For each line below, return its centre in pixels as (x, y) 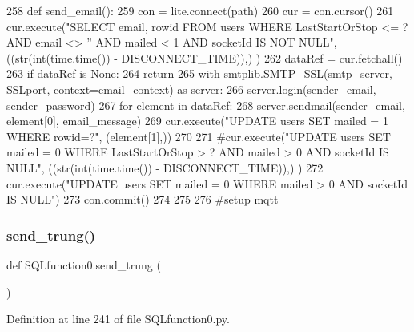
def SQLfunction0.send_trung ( (84, 264)
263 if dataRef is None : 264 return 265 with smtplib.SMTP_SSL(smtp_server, (199, 73)
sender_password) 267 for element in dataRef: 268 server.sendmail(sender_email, (206, 105)
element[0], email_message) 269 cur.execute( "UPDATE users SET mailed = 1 (197, 121)
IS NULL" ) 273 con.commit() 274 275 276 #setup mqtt (143, 199)
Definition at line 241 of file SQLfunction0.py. (118, 319)
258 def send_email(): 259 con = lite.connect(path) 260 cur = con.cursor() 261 (200, 10)
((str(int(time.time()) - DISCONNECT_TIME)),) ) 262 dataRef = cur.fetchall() (205, 57)
